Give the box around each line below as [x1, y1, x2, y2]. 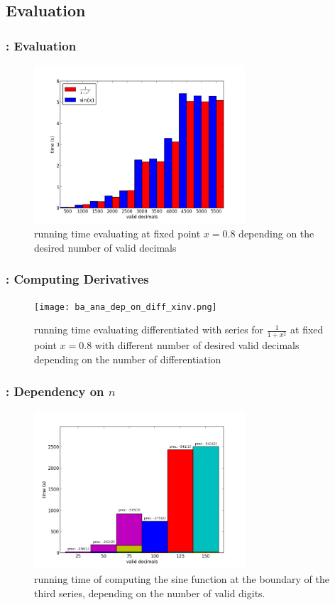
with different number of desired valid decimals [94, 338, 300, 353]
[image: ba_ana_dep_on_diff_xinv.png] [34, 301, 217, 312]
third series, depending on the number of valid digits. [34, 585, 265, 600]
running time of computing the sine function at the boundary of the [34, 571, 329, 586]
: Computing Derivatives [6, 270, 149, 288]
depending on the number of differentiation [34, 351, 221, 366]
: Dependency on [6, 382, 104, 400]
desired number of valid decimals [34, 240, 177, 255]
